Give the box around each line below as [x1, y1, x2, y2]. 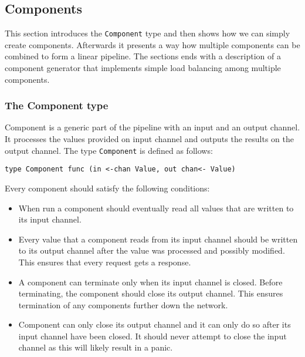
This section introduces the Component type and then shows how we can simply [5, 27, 290, 39]
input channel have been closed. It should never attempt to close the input [18, 329, 287, 342]
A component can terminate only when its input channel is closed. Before [18, 275, 283, 288]
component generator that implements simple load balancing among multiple [5, 62, 281, 74]
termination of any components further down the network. [18, 298, 228, 311]
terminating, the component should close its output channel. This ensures [18, 287, 283, 299]
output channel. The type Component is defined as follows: [5, 144, 213, 156]
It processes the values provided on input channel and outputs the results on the [5, 133, 294, 145]
